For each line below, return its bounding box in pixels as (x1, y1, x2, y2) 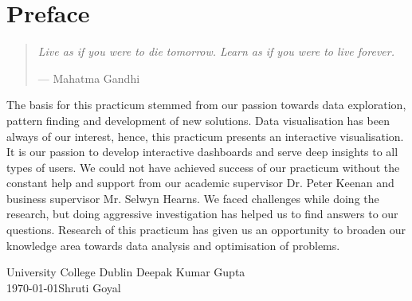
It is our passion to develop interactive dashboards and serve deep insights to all (6, 143, 398, 160)
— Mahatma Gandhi (37, 69, 140, 86)
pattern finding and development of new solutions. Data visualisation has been (6, 111, 390, 128)
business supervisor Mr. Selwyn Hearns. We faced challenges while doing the (6, 190, 379, 206)
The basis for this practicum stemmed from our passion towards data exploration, (6, 96, 406, 113)
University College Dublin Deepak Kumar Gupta (6, 264, 245, 280)
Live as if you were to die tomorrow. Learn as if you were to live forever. (37, 43, 394, 60)
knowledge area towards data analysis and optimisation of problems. (6, 236, 340, 253)
